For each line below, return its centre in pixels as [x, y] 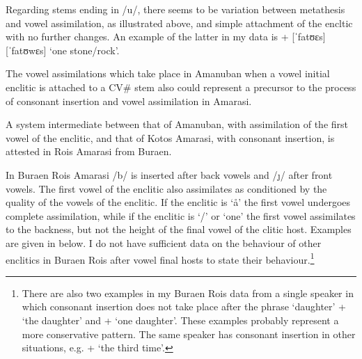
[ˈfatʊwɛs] [26, 50]
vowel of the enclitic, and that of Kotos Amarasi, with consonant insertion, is [170, 137]
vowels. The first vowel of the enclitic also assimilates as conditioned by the [166, 188]
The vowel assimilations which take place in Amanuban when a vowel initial [168, 73]
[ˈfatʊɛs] [309, 37]
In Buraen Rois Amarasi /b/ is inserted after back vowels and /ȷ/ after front [169, 174]
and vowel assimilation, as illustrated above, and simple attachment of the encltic [179, 23]
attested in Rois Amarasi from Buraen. [89, 151]
